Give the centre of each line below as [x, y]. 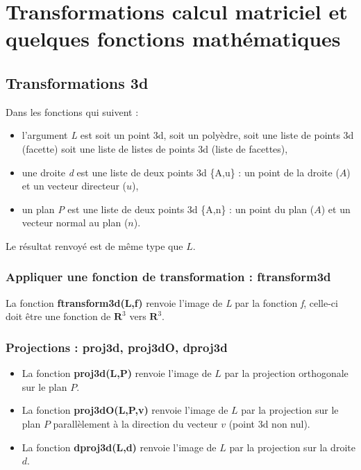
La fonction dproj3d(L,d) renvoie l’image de [119, 447]
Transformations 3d [77, 82]
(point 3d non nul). [269, 423]
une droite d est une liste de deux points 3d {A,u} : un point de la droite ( [180, 172]
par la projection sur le [290, 410]
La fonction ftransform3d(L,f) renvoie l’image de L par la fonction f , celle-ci [172, 302]
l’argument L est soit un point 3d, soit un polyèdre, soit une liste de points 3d [188, 135]
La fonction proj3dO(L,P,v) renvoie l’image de [125, 410]
